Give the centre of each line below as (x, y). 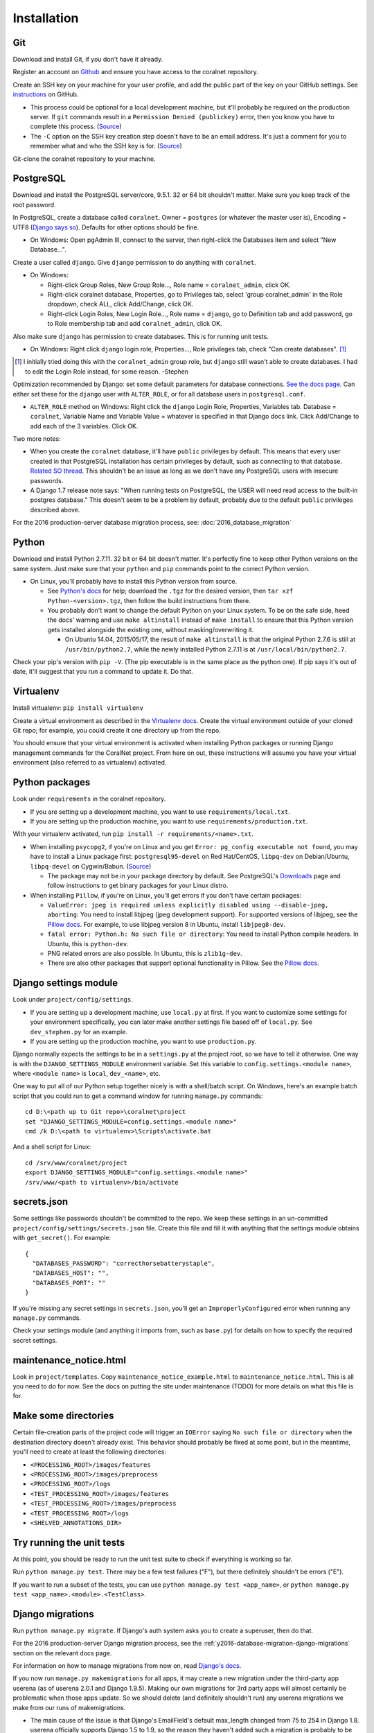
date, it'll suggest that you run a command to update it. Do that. (103, 672)
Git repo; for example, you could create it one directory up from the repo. (117, 731)
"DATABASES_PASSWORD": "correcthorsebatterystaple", (124, 1264)
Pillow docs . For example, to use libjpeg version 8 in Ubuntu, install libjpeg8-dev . (167, 924)
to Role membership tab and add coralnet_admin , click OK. (135, 324)
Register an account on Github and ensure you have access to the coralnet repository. (136, 72)
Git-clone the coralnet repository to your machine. (84, 159)
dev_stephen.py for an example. (79, 1031)
